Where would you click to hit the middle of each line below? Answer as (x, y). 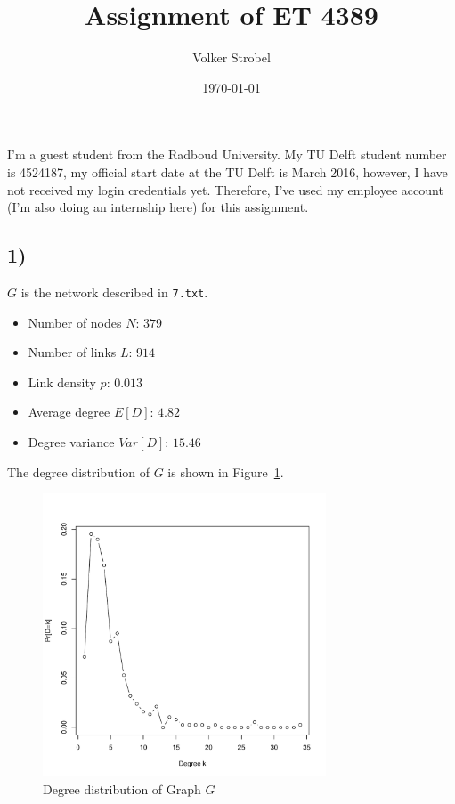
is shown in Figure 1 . (226, 471)
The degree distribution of (79, 471)
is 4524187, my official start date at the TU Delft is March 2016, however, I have (227, 171)
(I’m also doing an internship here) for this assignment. (158, 207)
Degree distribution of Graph (122, 788)
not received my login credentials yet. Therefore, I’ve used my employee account (225, 189)
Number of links (72, 352)
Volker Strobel (232, 57)
